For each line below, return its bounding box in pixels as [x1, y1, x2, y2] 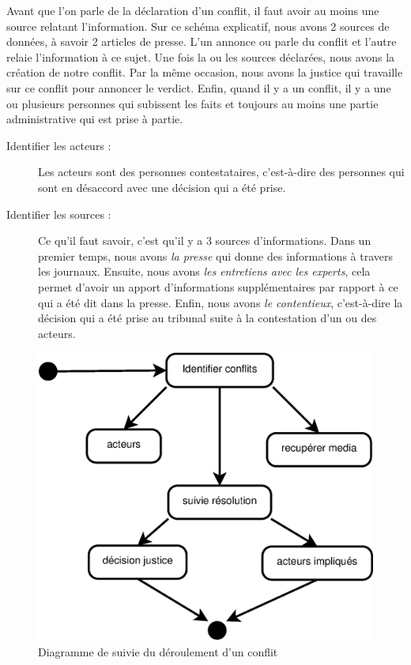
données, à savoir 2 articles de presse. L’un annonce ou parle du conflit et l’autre [6, 33, 397, 50]
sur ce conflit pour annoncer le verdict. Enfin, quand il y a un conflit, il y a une [6, 79, 391, 96]
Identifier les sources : [6, 205, 111, 222]
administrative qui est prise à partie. [6, 111, 183, 127]
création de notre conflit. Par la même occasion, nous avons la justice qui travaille [6, 64, 403, 81]
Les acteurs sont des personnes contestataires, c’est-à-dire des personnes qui [38, 163, 405, 180]
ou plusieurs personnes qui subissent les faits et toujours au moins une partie [6, 95, 379, 111]
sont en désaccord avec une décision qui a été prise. [38, 178, 286, 195]
